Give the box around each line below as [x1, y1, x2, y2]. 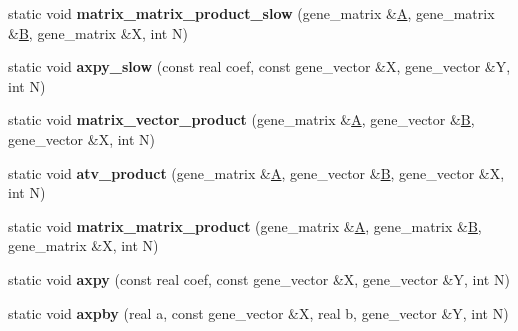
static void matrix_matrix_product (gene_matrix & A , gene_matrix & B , [8, 215, 482, 236]
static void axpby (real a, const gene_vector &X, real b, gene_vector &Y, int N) [8, 302, 509, 323]
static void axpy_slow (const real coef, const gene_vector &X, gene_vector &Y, [8, 56, 511, 77]
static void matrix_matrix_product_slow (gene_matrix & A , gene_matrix [8, 3, 495, 23]
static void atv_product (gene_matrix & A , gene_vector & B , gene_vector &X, [8, 162, 505, 183]
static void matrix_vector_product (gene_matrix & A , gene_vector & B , [8, 109, 475, 130]
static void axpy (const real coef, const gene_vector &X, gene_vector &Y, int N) [8, 268, 510, 289]
